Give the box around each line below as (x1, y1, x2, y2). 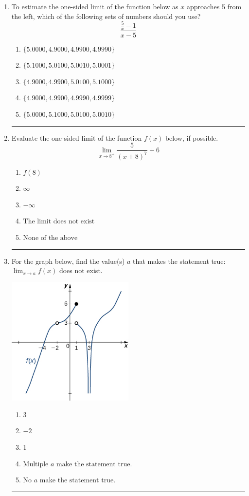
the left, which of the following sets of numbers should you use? (11, 11, 201, 21)
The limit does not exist (23, 218, 95, 225)
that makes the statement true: (133, 256, 226, 266)
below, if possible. (165, 132, 218, 143)
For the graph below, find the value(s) (11, 256, 125, 266)
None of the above (23, 234, 78, 241)
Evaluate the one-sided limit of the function (11, 132, 142, 143)
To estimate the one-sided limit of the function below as (11, 1, 178, 11)
